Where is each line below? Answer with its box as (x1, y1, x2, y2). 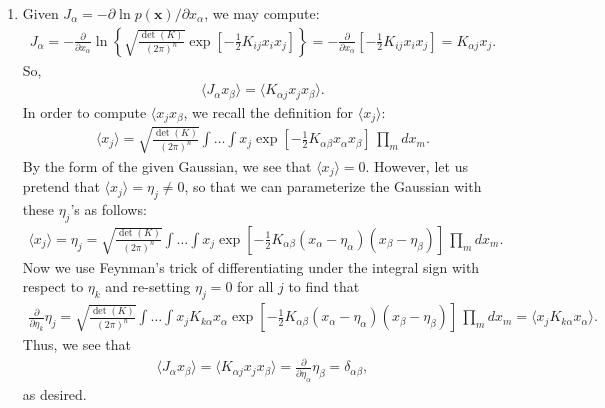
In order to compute (22, 101, 147, 122)
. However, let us (365, 155, 468, 176)
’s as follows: (70, 198, 147, 219)
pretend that (22, 176, 100, 197)
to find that (288, 276, 360, 297)
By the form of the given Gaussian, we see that (22, 155, 312, 176)
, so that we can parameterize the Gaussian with (184, 176, 482, 197)
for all (237, 276, 274, 297)
